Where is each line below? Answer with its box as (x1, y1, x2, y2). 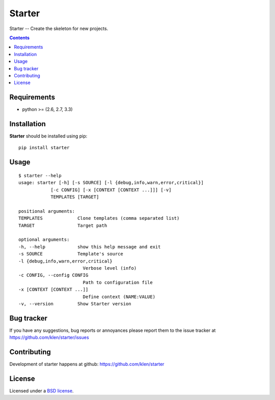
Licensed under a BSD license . (9, 388, 74, 394)
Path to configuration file (82, 279, 153, 285)
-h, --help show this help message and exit (18, 244, 161, 249)
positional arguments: (18, 208, 75, 214)
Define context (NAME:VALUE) (82, 294, 155, 300)
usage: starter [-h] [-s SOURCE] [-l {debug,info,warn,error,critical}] (18, 180, 204, 186)
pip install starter (18, 145, 70, 151)
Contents (9, 35, 30, 41)
